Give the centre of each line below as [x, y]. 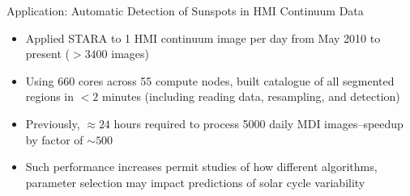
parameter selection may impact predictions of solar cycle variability [195, 182]
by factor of [54, 139]
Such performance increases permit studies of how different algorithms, [201, 167]
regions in [50, 96]
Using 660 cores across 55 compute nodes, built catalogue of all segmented [210, 80]
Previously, [53, 123]
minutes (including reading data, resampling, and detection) [251, 96]
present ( [47, 54]
